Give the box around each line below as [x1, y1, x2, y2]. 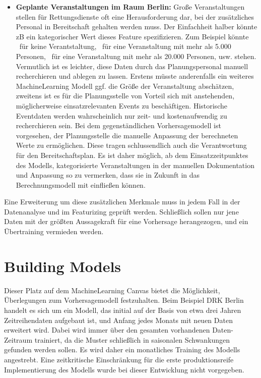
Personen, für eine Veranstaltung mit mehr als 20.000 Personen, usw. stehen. [16, 50, 256, 61]
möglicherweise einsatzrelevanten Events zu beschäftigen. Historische [16, 100, 227, 111]
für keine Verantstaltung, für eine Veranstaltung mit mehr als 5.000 [19, 41, 231, 51]
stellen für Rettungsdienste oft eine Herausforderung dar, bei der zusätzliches [16, 11, 254, 22]
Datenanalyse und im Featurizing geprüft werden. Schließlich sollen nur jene [4, 206, 239, 217]
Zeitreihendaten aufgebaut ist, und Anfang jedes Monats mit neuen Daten [4, 314, 233, 325]
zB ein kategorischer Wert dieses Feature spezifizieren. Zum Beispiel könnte [16, 31, 249, 41]
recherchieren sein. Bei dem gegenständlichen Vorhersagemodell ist [16, 120, 221, 131]
